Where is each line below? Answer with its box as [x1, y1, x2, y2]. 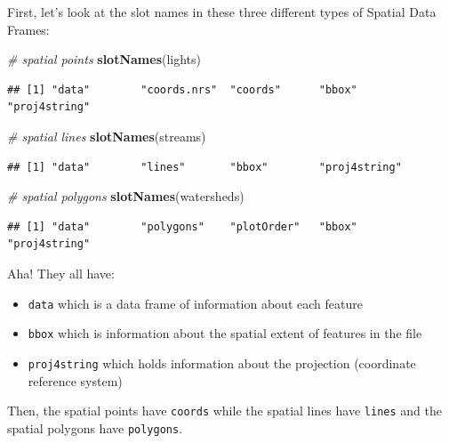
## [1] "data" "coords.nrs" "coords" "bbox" [7, 83, 357, 96]
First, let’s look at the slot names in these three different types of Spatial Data [7, 3, 437, 20]
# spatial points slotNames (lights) [7, 50, 202, 68]
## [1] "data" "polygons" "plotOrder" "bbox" [7, 220, 357, 233]
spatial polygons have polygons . [7, 418, 183, 437]
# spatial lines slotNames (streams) [7, 126, 206, 145]
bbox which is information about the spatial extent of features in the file [28, 324, 422, 342]
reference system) [28, 371, 123, 390]
